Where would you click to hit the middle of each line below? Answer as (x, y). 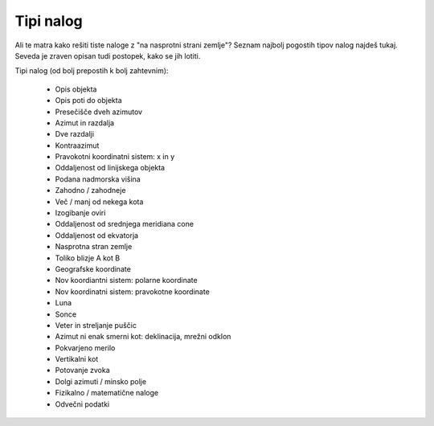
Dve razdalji (75, 134)
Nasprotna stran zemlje (94, 247)
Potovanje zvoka (82, 371)
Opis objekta (76, 89)
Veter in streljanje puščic (96, 325)
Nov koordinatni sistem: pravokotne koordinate (133, 291)
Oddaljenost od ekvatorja (97, 235)
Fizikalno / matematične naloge (107, 393)
